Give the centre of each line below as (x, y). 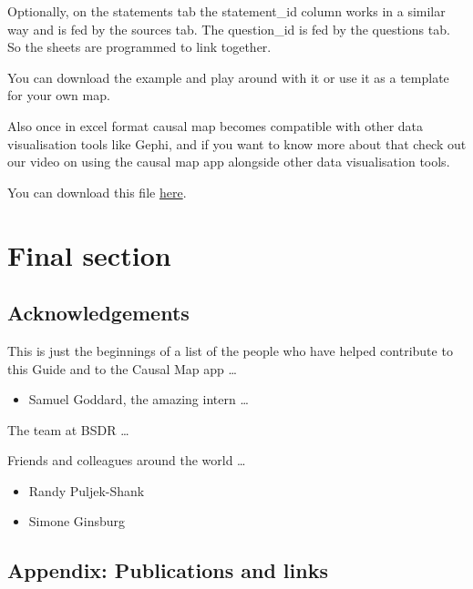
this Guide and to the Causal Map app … (122, 368)
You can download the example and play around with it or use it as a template (228, 77)
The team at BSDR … (68, 429)
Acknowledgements (98, 313)
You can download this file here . (97, 192)
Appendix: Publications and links (168, 570)
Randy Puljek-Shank (87, 490)
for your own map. (59, 95)
